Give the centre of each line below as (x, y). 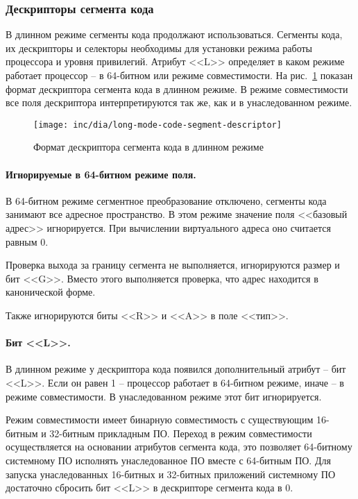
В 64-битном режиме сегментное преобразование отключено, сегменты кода (166, 200)
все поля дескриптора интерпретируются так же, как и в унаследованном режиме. (179, 102)
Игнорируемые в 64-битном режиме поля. (101, 174)
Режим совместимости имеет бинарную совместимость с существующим (160, 420)
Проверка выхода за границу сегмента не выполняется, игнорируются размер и (173, 265)
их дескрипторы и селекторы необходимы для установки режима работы (159, 48)
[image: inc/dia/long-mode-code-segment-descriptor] (157, 125)
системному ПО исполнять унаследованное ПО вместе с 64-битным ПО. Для (168, 460)
